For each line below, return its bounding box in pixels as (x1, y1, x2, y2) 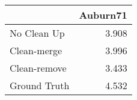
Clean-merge (10, 43, 62, 57)
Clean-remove (10, 61, 67, 75)
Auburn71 (79, 8, 127, 22)
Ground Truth (10, 78, 70, 92)
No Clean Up (10, 26, 65, 40)
